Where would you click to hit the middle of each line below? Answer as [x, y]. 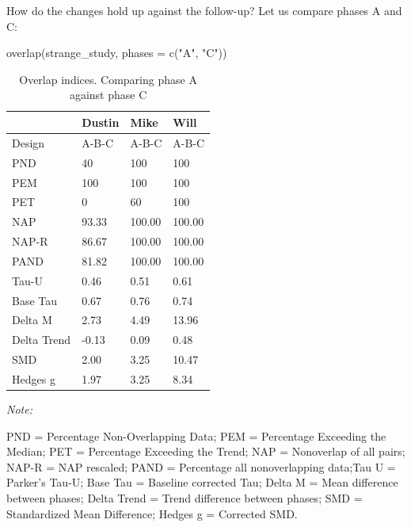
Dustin [101, 122]
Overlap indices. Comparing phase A [108, 79]
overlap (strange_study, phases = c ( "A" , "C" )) [117, 53]
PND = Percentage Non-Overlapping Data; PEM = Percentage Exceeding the [196, 435]
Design [29, 142]
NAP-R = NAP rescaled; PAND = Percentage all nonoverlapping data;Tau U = [201, 466]
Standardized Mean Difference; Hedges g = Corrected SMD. [152, 513]
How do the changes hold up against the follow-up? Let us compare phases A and [204, 10]
